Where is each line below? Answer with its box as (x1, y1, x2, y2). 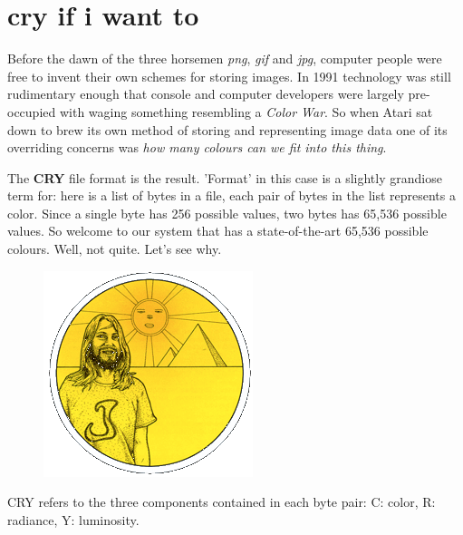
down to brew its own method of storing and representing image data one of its (7, 120, 448, 139)
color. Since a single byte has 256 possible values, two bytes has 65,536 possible (7, 203, 447, 222)
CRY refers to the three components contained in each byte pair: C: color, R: (7, 492, 436, 511)
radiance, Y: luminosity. (7, 510, 140, 529)
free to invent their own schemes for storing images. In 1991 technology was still (7, 66, 451, 85)
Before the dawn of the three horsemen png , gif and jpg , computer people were (7, 49, 442, 68)
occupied (7, 102, 56, 121)
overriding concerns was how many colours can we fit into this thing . (7, 138, 387, 157)
